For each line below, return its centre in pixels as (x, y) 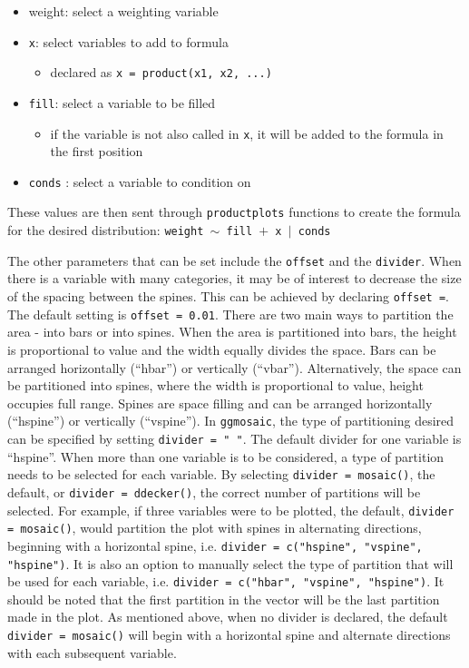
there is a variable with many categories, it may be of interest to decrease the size (234, 278)
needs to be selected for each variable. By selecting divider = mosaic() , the (221, 474)
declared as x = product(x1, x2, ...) (161, 72)
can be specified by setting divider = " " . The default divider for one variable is (234, 438)
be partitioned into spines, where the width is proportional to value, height (215, 385)
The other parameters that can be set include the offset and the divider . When (234, 260)
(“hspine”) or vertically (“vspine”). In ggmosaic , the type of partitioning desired (231, 421)
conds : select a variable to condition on (140, 181)
